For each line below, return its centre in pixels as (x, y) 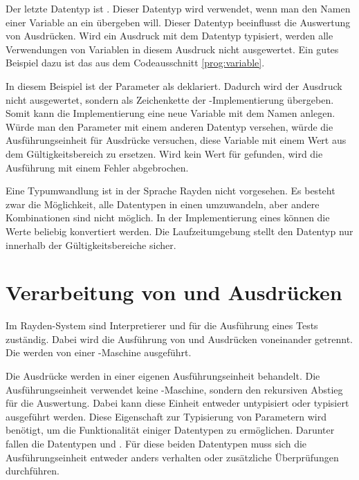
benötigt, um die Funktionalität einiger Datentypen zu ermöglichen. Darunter (170, 430)
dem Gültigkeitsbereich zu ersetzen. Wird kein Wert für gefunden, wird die (164, 153)
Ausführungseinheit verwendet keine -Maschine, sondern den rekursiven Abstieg (174, 389)
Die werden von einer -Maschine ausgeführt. (99, 352)
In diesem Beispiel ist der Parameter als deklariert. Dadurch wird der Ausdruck (174, 85)
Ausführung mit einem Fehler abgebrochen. (97, 167)
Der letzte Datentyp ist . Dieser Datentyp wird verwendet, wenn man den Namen (178, 8)
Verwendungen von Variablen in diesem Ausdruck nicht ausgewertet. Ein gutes (172, 49)
